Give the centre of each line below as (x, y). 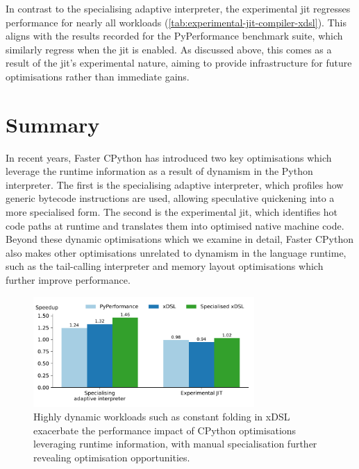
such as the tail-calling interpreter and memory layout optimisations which (165, 266)
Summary (53, 124)
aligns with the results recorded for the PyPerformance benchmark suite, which (174, 36)
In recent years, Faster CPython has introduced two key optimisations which (169, 157)
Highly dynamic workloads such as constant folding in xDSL (162, 417)
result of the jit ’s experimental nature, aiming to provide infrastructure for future (179, 63)
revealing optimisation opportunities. (112, 457)
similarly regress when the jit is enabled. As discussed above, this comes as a (169, 49)
